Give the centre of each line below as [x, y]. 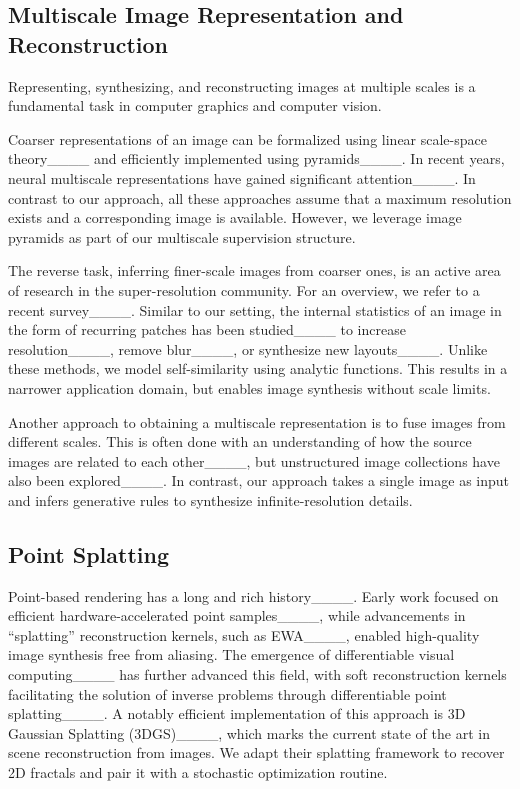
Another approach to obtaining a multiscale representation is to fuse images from [257, 421]
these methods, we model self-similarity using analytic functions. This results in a [258, 368]
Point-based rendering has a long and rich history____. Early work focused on [253, 595]
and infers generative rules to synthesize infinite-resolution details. [210, 499]
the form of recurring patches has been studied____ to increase [207, 329]
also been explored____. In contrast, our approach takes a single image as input [259, 480]
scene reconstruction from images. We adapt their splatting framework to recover [256, 752]
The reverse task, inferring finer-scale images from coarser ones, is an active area [254, 270]
